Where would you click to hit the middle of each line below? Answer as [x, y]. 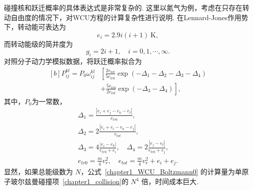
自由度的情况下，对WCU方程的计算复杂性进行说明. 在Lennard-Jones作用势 [129, 17]
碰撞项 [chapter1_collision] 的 [83, 181]
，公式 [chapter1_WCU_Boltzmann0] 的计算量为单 [161, 172]
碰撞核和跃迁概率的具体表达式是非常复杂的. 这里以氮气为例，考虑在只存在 [123, 7]
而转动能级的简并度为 [38, 43]
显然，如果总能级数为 [38, 172]
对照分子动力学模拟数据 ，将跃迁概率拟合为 [73, 61]
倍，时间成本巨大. [170, 181]
